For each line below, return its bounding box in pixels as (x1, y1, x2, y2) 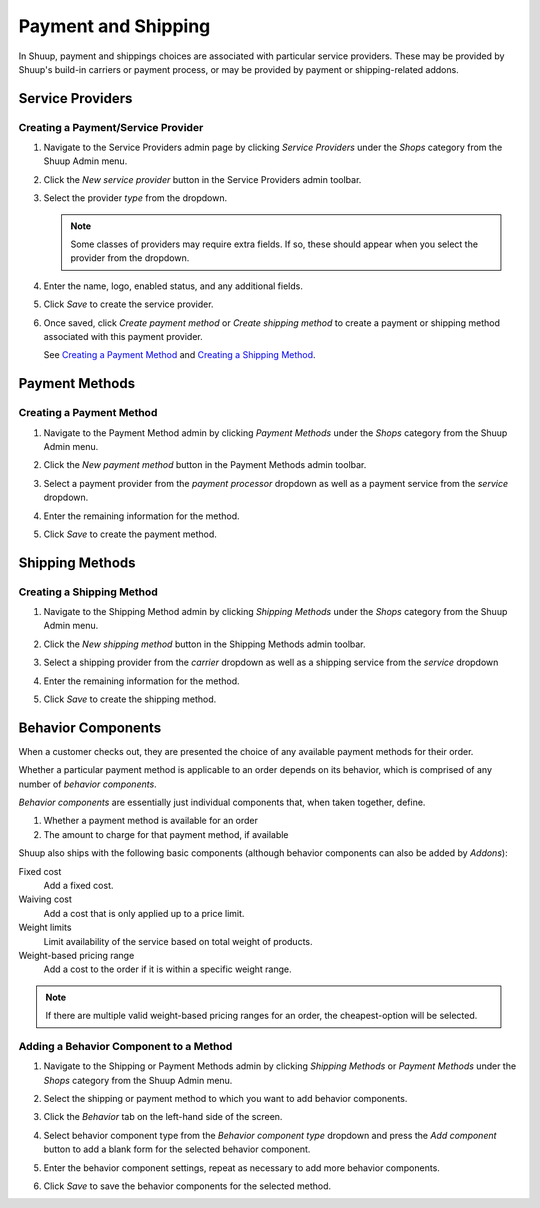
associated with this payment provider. (43, 331, 204, 342)
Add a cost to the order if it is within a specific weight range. (43, 963, 292, 975)
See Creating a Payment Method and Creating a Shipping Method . (43, 349, 316, 361)
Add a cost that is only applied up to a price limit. (43, 907, 245, 919)
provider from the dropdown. (70, 252, 190, 264)
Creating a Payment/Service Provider (18, 120, 204, 134)
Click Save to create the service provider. (43, 298, 214, 310)
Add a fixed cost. (43, 880, 114, 892)
